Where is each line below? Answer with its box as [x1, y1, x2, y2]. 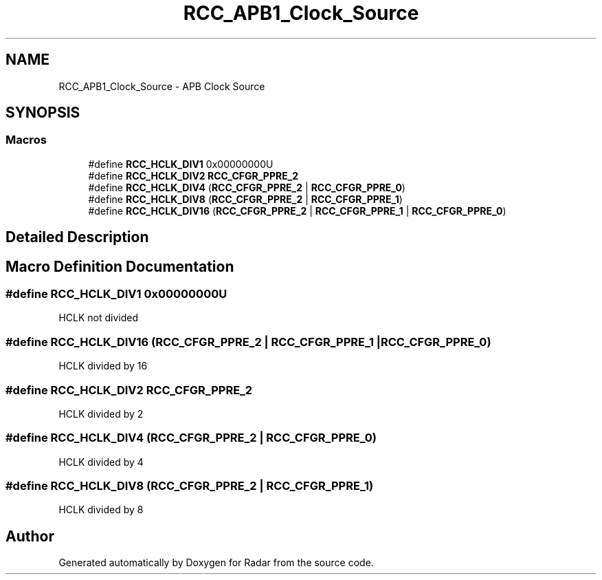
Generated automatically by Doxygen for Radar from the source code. [58, 557, 374, 569]
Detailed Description [5, 228, 149, 246]
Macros [5, 133, 47, 147]
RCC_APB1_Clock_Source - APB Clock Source [58, 80, 265, 92]
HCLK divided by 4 [58, 455, 144, 468]
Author [5, 527, 54, 545]
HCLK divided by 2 [58, 407, 144, 420]
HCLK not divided [58, 312, 138, 324]
